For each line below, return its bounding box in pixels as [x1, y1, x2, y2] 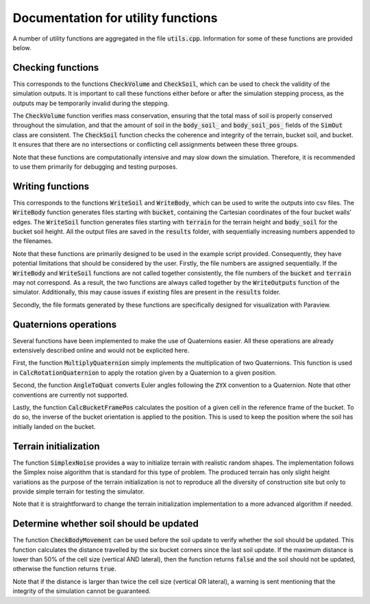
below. [12, 43, 32, 51]
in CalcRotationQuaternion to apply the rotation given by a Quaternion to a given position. [12, 368, 277, 377]
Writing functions [12, 181, 90, 192]
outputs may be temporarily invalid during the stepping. [12, 99, 169, 107]
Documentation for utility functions [12, 10, 218, 25]
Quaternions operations [12, 318, 116, 330]
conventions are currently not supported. [12, 391, 129, 399]
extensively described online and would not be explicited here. [12, 347, 190, 355]
